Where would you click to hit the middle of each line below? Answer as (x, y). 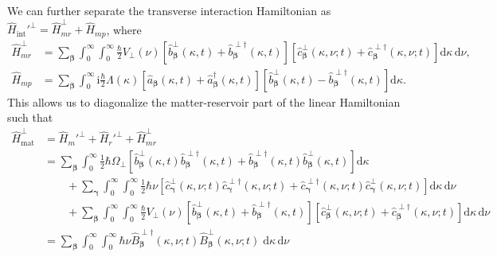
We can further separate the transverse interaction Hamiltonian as (169, 10)
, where (124, 29)
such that (30, 117)
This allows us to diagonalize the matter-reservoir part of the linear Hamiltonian (204, 101)
